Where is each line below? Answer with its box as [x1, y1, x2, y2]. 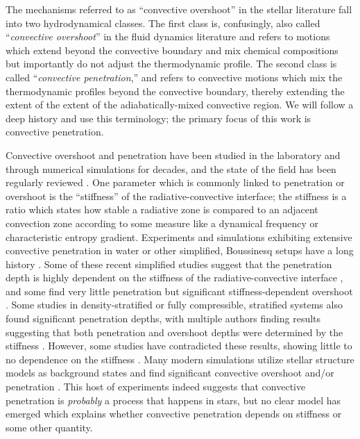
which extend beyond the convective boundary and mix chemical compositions [6, 42, 338, 57]
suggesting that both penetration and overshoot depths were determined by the [6, 324, 343, 339]
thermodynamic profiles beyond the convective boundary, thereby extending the [6, 83, 345, 98]
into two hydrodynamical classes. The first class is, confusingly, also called [6, 15, 320, 30]
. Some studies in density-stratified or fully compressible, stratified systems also [6, 297, 343, 312]
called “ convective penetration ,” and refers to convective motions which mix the [6, 69, 343, 84]
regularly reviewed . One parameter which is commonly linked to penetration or [6, 175, 345, 190]
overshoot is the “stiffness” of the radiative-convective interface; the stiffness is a [6, 188, 347, 203]
